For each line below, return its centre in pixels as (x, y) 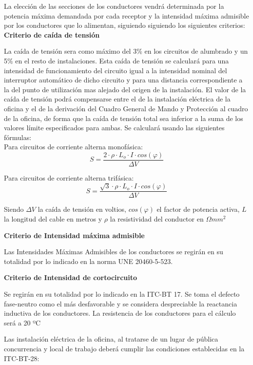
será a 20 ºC (22, 322)
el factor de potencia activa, (198, 209)
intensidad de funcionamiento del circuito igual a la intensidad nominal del (116, 70)
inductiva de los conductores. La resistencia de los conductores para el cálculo (120, 313)
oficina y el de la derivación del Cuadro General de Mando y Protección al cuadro (126, 108)
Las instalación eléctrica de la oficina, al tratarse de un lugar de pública (111, 339)
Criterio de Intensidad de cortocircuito (71, 277)
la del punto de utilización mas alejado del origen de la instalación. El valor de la (125, 89)
